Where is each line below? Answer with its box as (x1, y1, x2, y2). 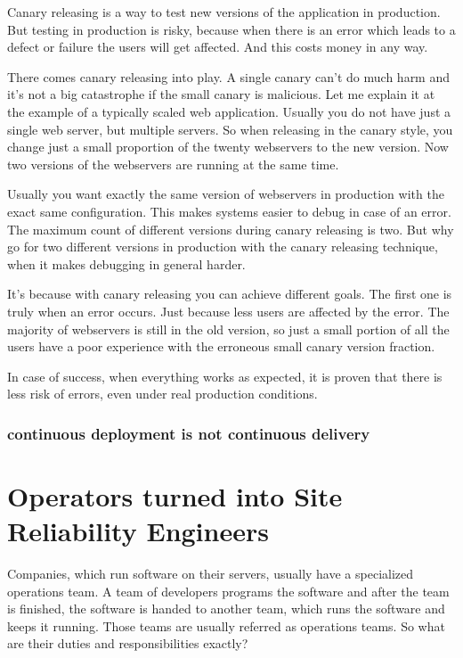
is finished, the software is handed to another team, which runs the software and (7, 599, 445, 618)
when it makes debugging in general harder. (7, 254, 246, 273)
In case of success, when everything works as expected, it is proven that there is (7, 366, 443, 385)
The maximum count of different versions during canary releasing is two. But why (7, 219, 454, 238)
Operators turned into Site (7, 477, 343, 514)
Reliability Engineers (7, 513, 269, 549)
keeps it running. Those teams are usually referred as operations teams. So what (7, 616, 445, 635)
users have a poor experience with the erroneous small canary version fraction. (7, 337, 435, 356)
